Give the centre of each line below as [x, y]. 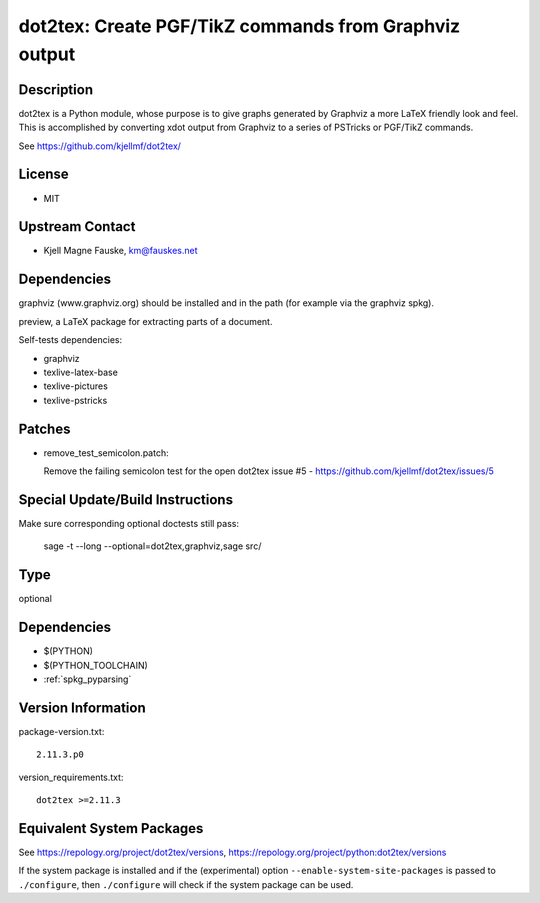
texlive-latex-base [81, 372]
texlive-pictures [76, 386]
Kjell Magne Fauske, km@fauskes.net [121, 251]
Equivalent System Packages [111, 828]
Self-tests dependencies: [70, 340]
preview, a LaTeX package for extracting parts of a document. [145, 321]
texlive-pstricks [75, 400]
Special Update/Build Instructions [126, 499]
